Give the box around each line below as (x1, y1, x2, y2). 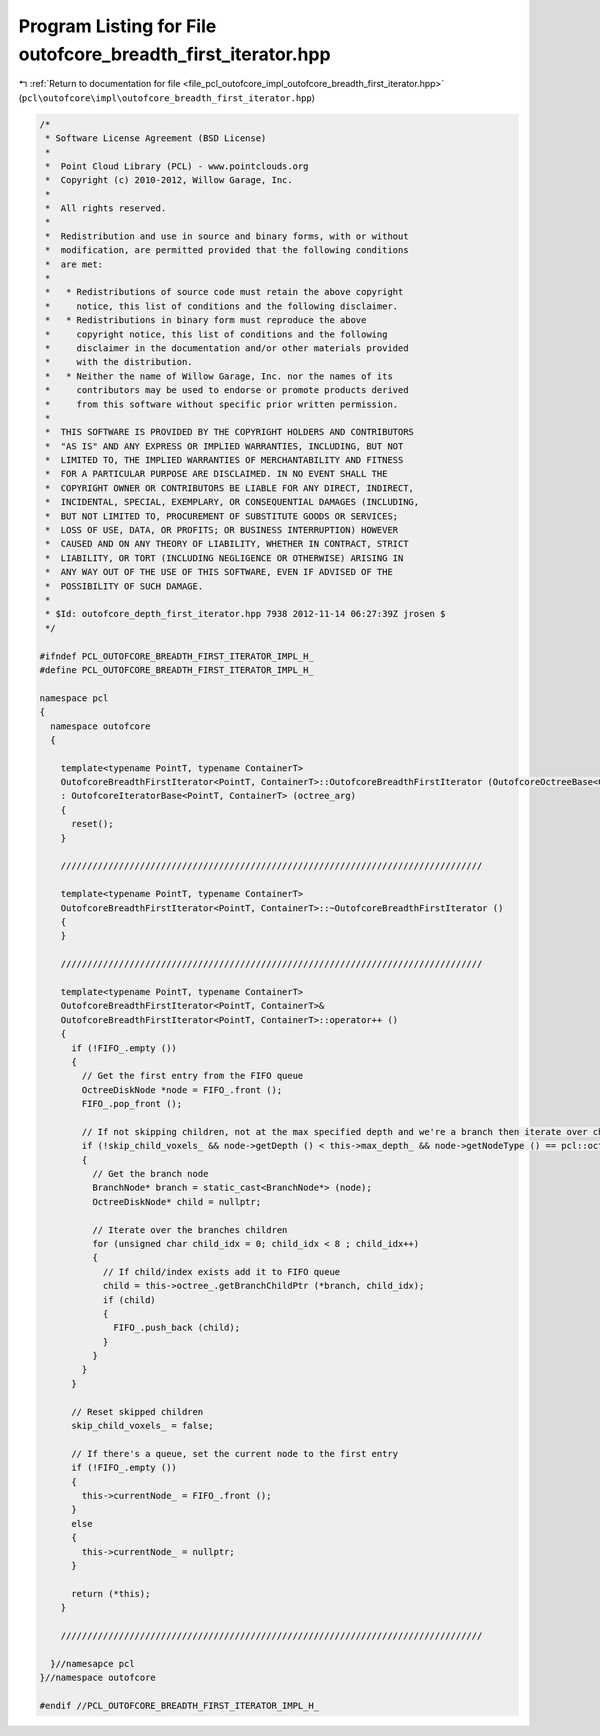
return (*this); (71, 1588, 151, 1599)
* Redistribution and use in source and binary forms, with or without (45, 230, 409, 242)
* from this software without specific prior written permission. (45, 398, 399, 410)
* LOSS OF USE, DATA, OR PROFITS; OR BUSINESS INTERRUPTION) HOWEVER (45, 525, 399, 536)
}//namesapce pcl (50, 1658, 135, 1669)
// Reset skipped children (71, 1406, 204, 1417)
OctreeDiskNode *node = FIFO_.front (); (81, 1084, 283, 1095)
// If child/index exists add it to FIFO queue (102, 1266, 341, 1277)
